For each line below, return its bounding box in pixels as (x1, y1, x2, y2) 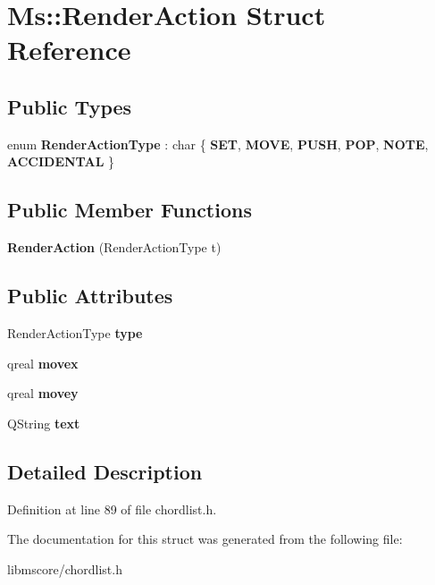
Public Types (7, 92, 132, 120)
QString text (7, 413, 80, 432)
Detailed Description (7, 457, 203, 485)
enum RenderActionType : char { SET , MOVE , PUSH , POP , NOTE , (7, 134, 429, 153)
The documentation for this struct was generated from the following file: (7, 530, 403, 548)
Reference (7, 31, 131, 68)
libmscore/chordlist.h (7, 559, 122, 578)
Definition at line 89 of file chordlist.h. (7, 499, 217, 518)
